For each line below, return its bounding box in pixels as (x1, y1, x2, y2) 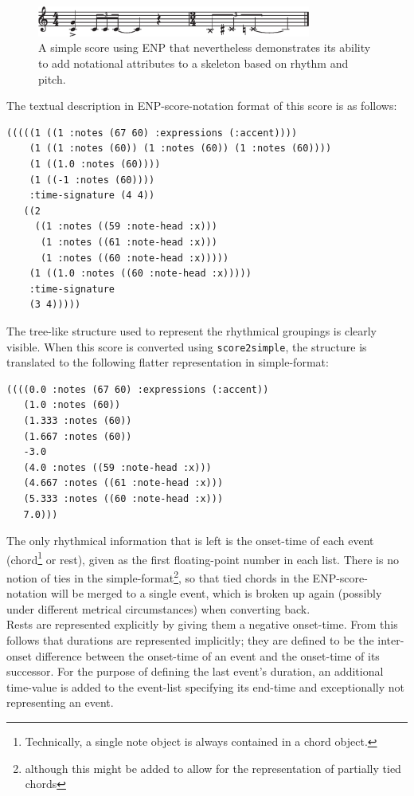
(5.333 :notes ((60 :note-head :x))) (23, 492, 224, 504)
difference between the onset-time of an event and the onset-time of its (35, 647, 380, 664)
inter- (377, 632, 404, 649)
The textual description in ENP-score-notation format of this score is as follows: (6, 97, 397, 114)
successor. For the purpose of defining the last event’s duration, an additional (6, 663, 384, 680)
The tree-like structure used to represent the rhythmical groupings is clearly (6, 322, 377, 339)
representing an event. (6, 694, 114, 711)
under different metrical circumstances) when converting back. (6, 600, 310, 617)
